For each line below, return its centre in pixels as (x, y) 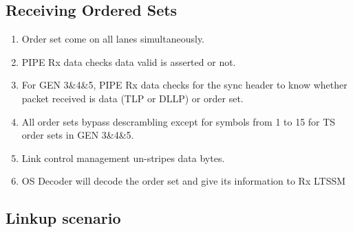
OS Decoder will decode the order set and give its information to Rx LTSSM (184, 181)
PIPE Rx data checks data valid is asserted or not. (129, 61)
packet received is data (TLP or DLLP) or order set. (132, 98)
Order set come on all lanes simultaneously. (113, 39)
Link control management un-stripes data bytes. (123, 158)
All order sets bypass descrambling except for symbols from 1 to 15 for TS (179, 121)
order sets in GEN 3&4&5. (78, 135)
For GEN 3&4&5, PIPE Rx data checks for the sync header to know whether (184, 85)
